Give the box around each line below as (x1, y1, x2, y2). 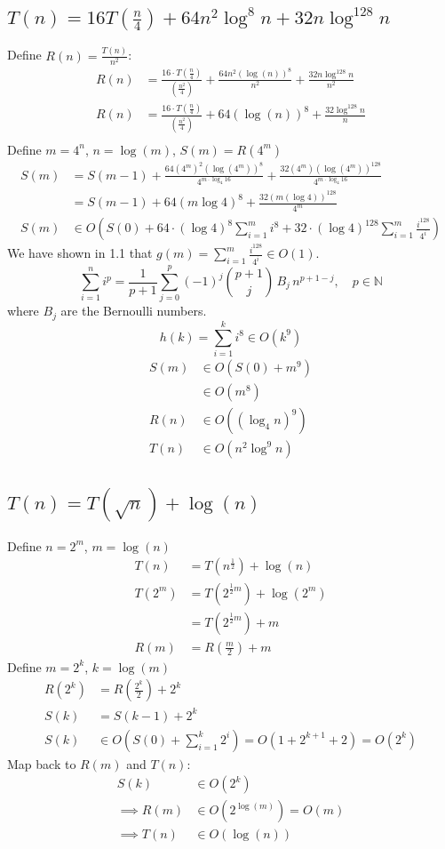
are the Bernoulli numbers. (60, 301, 207, 320)
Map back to (7, 754, 76, 773)
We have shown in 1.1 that (7, 244, 153, 262)
